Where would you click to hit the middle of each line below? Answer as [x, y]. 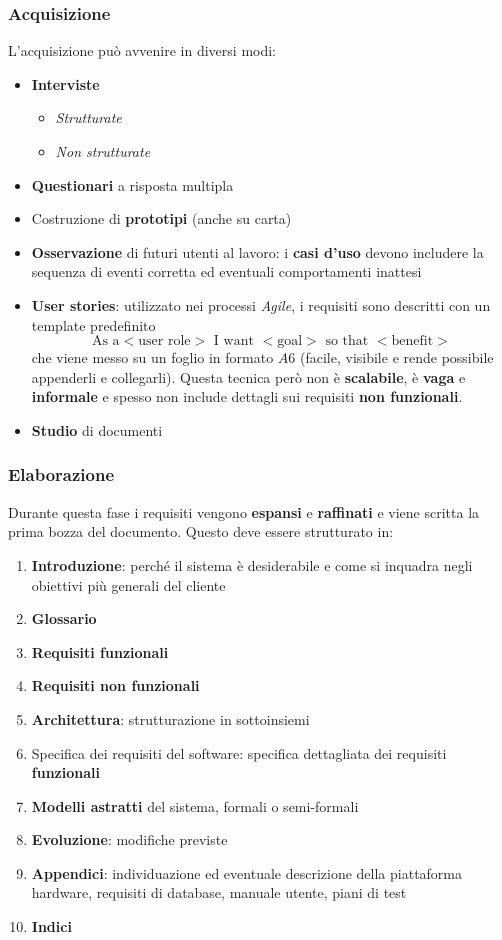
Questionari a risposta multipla [132, 184]
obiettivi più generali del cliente [128, 584]
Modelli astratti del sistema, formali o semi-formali [195, 805]
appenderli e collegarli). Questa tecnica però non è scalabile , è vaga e [248, 376]
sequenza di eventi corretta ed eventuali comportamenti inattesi [226, 271]
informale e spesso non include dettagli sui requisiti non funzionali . [247, 396]
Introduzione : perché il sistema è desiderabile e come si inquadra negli [252, 564]
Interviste [65, 83]
